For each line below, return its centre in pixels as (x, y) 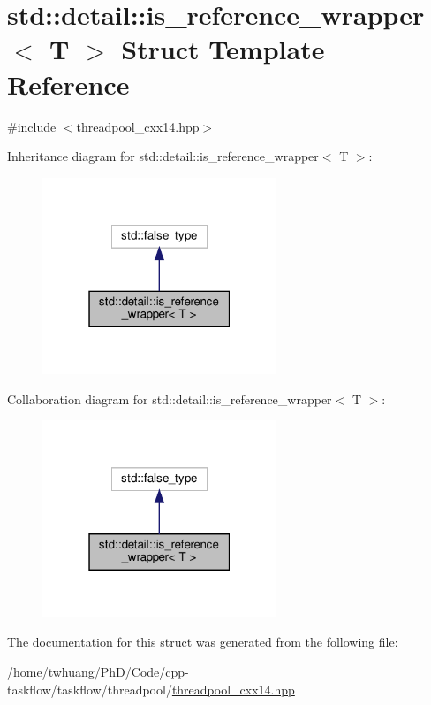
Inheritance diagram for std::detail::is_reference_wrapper (163, 156)
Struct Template (223, 49)
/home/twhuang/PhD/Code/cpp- (98, 672)
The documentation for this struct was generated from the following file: (203, 642)
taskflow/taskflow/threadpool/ (90, 689)
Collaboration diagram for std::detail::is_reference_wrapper (170, 398)
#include (32, 126)
